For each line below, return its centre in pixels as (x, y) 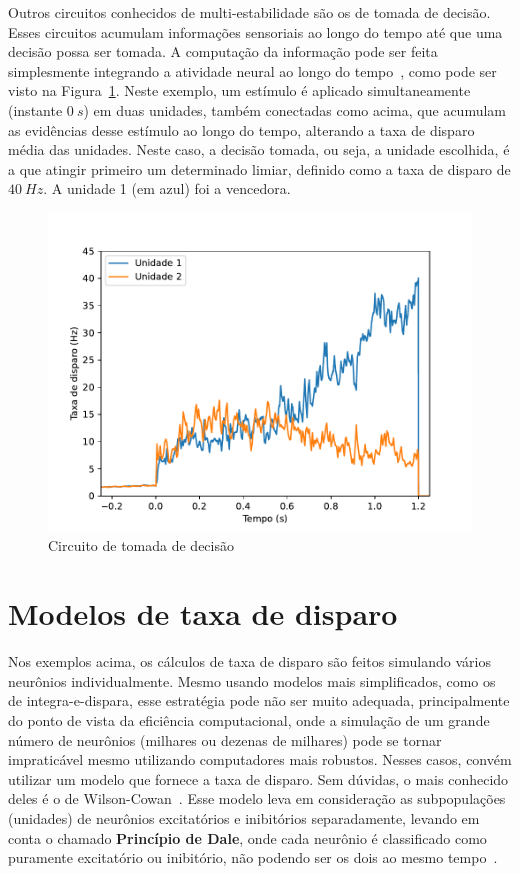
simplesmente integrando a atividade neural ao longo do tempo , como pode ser (252, 70)
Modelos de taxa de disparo (203, 613)
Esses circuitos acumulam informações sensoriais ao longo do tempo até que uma (255, 31)
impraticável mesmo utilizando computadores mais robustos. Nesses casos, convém (260, 759)
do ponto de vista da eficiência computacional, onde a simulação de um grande (249, 720)
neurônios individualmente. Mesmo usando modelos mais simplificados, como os (252, 680)
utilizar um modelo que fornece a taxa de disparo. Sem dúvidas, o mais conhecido (258, 778)
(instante (35, 109)
